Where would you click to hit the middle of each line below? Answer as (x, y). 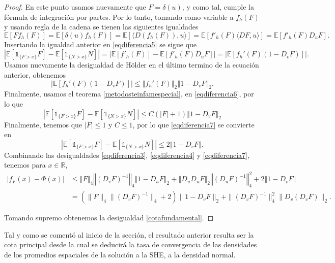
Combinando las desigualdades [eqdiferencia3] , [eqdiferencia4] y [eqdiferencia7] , (127, 155)
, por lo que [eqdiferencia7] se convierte (193, 124)
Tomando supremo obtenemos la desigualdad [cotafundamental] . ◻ (109, 218)
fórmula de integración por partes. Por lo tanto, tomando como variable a (119, 17)
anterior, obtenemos (35, 74)
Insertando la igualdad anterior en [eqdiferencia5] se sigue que (101, 44)
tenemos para (25, 165)
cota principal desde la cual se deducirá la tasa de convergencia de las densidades (131, 244)
